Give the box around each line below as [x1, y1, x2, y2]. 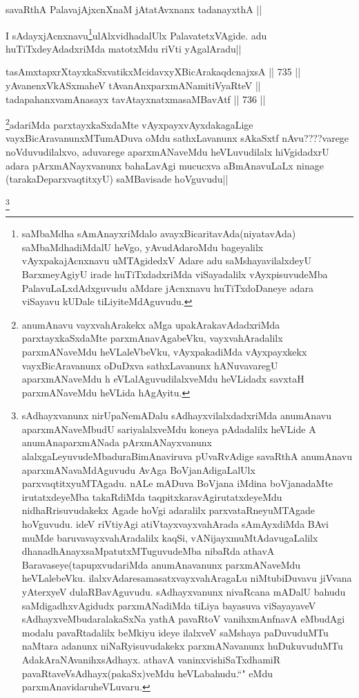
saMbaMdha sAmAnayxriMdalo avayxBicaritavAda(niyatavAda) [21, 226, 296, 241]
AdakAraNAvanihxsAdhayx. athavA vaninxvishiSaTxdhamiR [21, 652, 280, 666]
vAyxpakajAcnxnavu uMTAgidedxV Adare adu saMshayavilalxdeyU [21, 253, 311, 268]
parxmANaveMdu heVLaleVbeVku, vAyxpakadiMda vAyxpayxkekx [21, 344, 307, 358]
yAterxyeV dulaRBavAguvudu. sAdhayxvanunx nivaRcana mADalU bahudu [21, 585, 346, 599]
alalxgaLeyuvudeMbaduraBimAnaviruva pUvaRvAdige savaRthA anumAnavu [21, 449, 352, 463]
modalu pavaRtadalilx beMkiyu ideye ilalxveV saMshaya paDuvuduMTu [21, 625, 329, 639]
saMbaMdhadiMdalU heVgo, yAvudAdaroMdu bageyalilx [21, 239, 264, 254]
